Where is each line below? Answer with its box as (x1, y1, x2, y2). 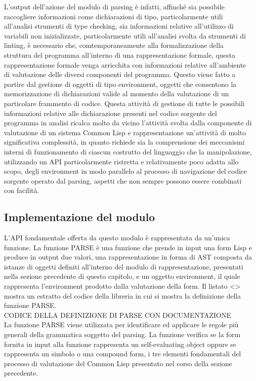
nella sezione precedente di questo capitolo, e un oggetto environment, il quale (4, 271, 240, 281)
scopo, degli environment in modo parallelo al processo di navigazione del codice (4, 166, 247, 176)
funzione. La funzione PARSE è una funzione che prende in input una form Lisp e (4, 242, 252, 252)
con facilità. (4, 185, 40, 195)
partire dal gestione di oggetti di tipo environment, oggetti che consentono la (4, 78, 237, 89)
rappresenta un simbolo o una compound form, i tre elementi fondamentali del (4, 348, 241, 359)
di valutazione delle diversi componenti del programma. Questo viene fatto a (4, 69, 236, 79)
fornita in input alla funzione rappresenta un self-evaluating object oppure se (4, 339, 236, 349)
